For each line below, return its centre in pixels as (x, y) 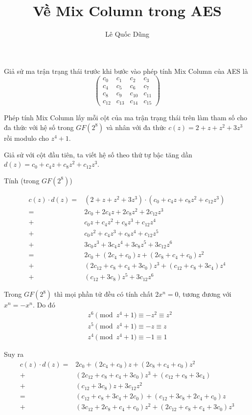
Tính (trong (22, 180)
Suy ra (14, 354)
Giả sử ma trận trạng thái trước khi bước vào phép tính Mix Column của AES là (126, 71)
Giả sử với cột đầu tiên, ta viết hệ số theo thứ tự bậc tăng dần (98, 154)
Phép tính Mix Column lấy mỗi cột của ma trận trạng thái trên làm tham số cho (126, 118)
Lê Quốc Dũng (127, 34)
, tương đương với (205, 294)
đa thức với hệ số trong (39, 127)
